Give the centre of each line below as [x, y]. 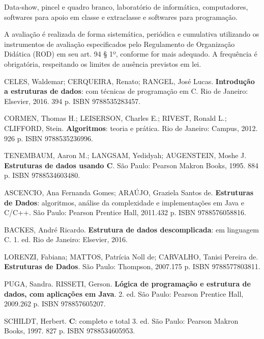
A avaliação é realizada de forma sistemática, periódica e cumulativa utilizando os [132, 34]
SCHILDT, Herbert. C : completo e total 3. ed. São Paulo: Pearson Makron [121, 320]
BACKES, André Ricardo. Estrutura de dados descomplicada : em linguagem [131, 229]
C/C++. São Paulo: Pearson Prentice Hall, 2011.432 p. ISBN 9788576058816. [125, 212]
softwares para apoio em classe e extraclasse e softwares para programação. [121, 17]
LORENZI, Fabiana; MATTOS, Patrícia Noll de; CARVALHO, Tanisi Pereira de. [131, 256]
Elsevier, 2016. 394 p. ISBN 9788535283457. [72, 101]
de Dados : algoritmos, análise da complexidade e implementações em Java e [124, 202]
